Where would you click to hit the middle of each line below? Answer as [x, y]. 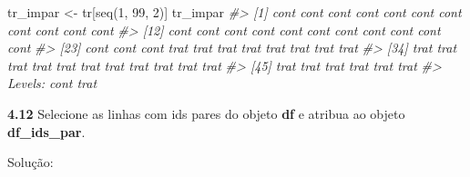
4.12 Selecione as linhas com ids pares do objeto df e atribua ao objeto [206, 113]
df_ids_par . [46, 131]
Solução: [31, 162]
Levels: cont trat [52, 83]
